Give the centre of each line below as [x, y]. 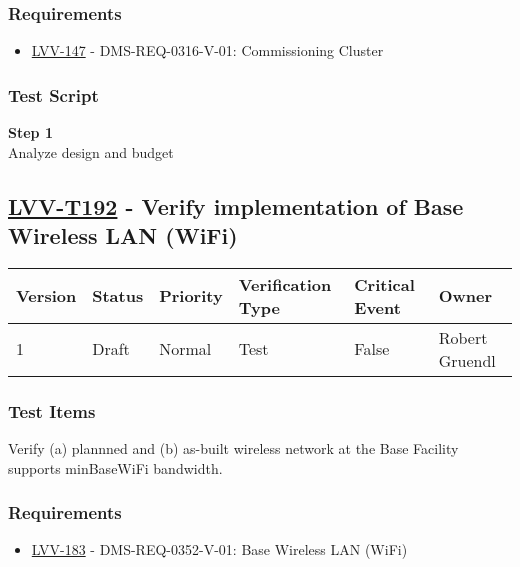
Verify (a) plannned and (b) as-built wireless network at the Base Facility [233, 448]
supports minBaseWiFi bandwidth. [115, 467]
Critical [384, 284]
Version [46, 296]
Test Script [53, 94]
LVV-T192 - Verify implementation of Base [236, 205]
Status [118, 296]
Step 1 [30, 132]
